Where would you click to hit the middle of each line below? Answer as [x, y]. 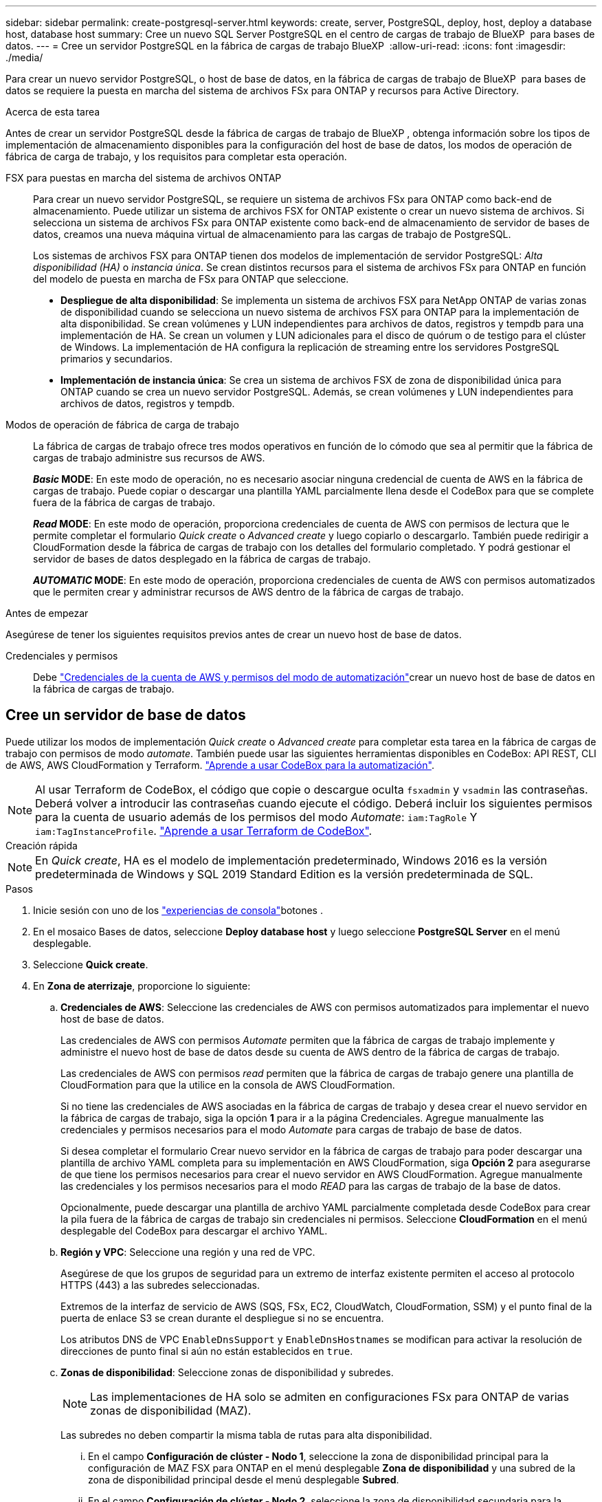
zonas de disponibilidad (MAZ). [171, 1410]
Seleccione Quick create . [91, 964]
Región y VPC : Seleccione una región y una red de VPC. [188, 1252]
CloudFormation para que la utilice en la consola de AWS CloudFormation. [228, 1085]
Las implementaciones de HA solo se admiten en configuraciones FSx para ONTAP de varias [330, 1396]
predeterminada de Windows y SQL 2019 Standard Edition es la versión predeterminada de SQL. [284, 874]
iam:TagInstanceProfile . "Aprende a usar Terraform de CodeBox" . [204, 830]
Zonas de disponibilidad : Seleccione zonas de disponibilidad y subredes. [227, 1372]
